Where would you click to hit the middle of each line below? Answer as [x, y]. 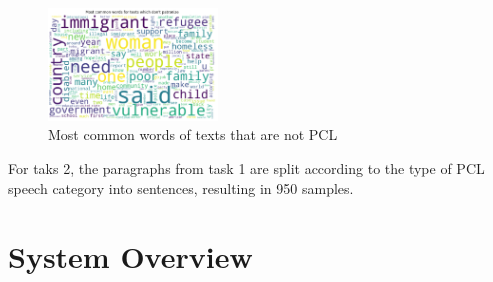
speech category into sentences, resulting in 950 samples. [181, 187]
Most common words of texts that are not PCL [193, 134]
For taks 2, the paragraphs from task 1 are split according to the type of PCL [246, 167]
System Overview [130, 256]
